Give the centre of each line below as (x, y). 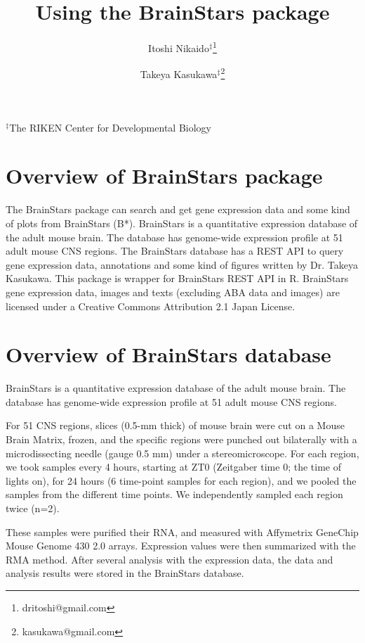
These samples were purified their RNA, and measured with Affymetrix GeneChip (182, 531)
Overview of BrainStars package (164, 176)
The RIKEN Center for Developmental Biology (110, 127)
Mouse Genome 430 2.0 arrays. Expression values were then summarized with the (181, 546)
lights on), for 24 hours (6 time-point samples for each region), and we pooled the (181, 480)
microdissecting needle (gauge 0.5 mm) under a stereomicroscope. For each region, (182, 453)
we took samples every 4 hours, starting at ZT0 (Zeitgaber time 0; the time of (173, 467)
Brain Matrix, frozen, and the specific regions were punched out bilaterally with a (181, 439)
